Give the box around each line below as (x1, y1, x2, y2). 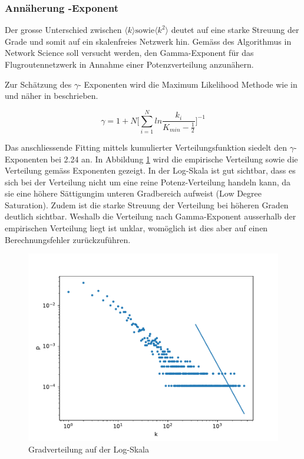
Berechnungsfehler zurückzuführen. (5, 233, 131, 245)
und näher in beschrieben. (5, 89, 98, 102)
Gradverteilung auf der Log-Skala (28, 443, 150, 455)
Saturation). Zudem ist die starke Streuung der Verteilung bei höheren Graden (5, 198, 289, 211)
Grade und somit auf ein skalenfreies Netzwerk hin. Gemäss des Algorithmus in (5, 35, 292, 47)
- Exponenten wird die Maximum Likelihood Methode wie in (78, 78, 298, 90)
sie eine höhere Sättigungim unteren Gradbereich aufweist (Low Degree (5, 187, 262, 199)
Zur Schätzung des (5, 78, 72, 90)
